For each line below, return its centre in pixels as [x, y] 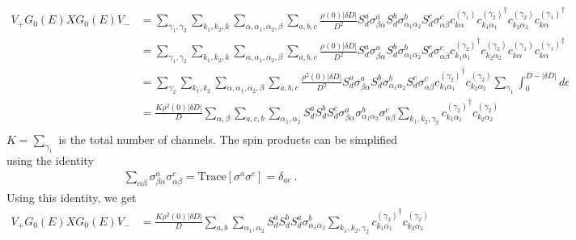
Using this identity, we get [72, 197]
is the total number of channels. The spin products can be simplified [228, 139]
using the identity [50, 160]
